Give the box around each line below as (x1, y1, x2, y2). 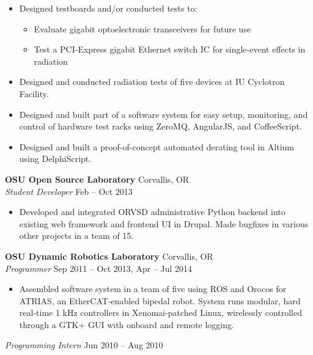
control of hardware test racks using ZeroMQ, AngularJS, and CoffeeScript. (19, 120, 302, 133)
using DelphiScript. (19, 152, 92, 165)
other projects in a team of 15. (19, 229, 134, 242)
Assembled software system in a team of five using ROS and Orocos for (19, 282, 287, 295)
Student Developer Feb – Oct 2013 (5, 185, 133, 197)
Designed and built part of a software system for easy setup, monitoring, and (19, 108, 308, 120)
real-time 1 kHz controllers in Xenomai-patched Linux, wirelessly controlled (19, 306, 303, 319)
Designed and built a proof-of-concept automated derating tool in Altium (19, 140, 294, 153)
